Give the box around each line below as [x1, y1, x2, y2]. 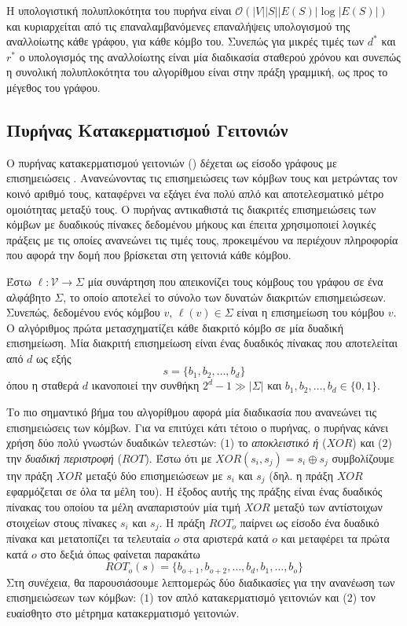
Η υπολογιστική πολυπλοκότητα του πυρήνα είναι [6, 2, 232, 18]
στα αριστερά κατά [182, 529, 269, 546]
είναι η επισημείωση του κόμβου [236, 304, 385, 320]
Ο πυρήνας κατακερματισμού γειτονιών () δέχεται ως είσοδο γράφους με [6, 154, 337, 170]
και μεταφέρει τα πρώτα [280, 529, 390, 546]
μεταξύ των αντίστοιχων [273, 498, 383, 514]
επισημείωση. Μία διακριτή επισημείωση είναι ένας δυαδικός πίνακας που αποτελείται [6, 335, 398, 351]
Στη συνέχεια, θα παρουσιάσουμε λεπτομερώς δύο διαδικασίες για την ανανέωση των [6, 573, 395, 590]
